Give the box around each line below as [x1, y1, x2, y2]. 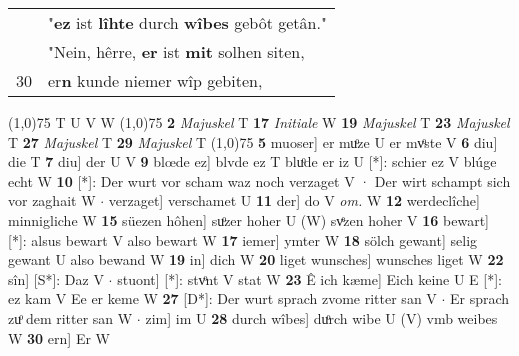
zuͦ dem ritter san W [8, 307, 133, 328]
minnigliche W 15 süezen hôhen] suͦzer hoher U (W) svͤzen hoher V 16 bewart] [8, 209, 489, 230]
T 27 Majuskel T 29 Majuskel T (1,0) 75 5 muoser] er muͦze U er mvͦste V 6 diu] [8, 131, 498, 152]
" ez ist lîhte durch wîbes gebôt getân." [48, 11, 327, 34]
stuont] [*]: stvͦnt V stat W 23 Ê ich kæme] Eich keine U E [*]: [117, 268, 502, 289]
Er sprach [450, 288, 510, 309]
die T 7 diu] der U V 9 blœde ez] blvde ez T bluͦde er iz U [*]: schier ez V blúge [8, 151, 497, 172]
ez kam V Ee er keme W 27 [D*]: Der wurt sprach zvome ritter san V [8, 288, 437, 309]
